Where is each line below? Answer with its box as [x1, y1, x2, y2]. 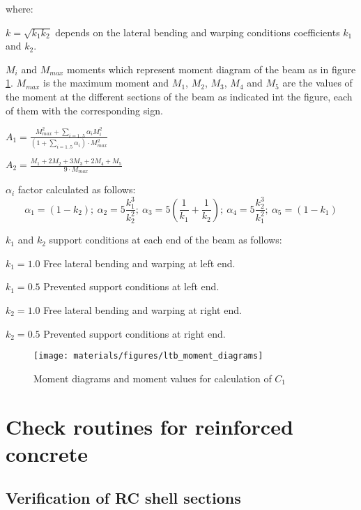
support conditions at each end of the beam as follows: [49, 232, 282, 247]
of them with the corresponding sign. [6, 103, 163, 117]
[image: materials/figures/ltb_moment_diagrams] [33, 351, 263, 361]
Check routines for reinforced [6, 412, 293, 440]
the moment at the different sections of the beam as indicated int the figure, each [6, 89, 353, 103]
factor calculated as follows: [17, 182, 136, 197]
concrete [6, 439, 88, 467]
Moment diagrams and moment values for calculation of [33, 370, 272, 385]
